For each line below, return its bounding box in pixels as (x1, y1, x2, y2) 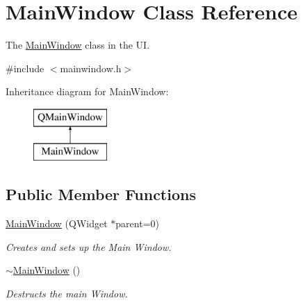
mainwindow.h (60, 60, 122, 75)
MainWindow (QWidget (6, 216, 108, 231)
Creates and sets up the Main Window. (6, 239, 172, 254)
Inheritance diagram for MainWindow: (6, 84, 169, 99)
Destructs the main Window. (6, 286, 128, 301)
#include (6, 60, 44, 75)
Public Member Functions (6, 183, 196, 205)
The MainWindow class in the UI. (6, 38, 150, 52)
